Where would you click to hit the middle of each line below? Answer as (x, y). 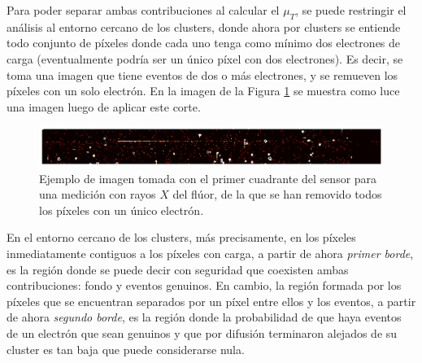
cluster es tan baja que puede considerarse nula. (126, 349)
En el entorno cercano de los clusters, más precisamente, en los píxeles (181, 237)
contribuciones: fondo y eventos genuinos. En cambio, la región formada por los (204, 285)
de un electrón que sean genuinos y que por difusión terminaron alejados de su (202, 332)
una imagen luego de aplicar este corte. (104, 106)
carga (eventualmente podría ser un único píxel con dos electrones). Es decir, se (205, 58)
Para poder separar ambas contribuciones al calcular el (143, 10)
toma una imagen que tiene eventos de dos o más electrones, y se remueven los (202, 74)
